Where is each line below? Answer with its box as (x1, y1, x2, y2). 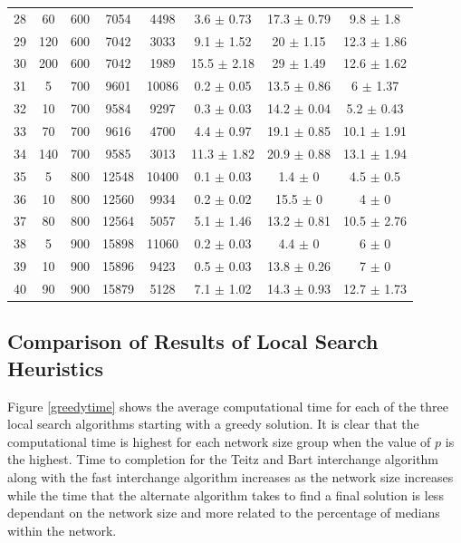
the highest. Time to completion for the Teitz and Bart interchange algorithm (7, 450, 439, 469)
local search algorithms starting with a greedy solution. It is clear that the (7, 414, 419, 433)
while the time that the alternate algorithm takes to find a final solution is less (7, 485, 444, 504)
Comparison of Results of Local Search (7, 327, 379, 355)
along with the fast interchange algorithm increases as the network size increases (7, 467, 454, 486)
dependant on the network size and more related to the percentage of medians (7, 503, 440, 522)
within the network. (7, 520, 117, 539)
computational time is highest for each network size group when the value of (7, 431, 431, 451)
